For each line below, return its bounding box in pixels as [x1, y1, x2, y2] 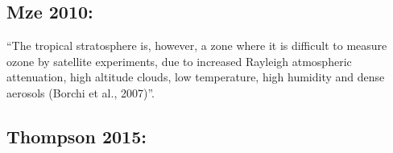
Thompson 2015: [6, 123, 147, 148]
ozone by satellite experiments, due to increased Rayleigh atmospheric [6, 52, 352, 69]
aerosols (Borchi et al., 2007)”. [6, 84, 155, 101]
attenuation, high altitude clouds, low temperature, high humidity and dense [6, 68, 385, 85]
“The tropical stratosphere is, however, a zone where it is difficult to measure [6, 37, 387, 54]
